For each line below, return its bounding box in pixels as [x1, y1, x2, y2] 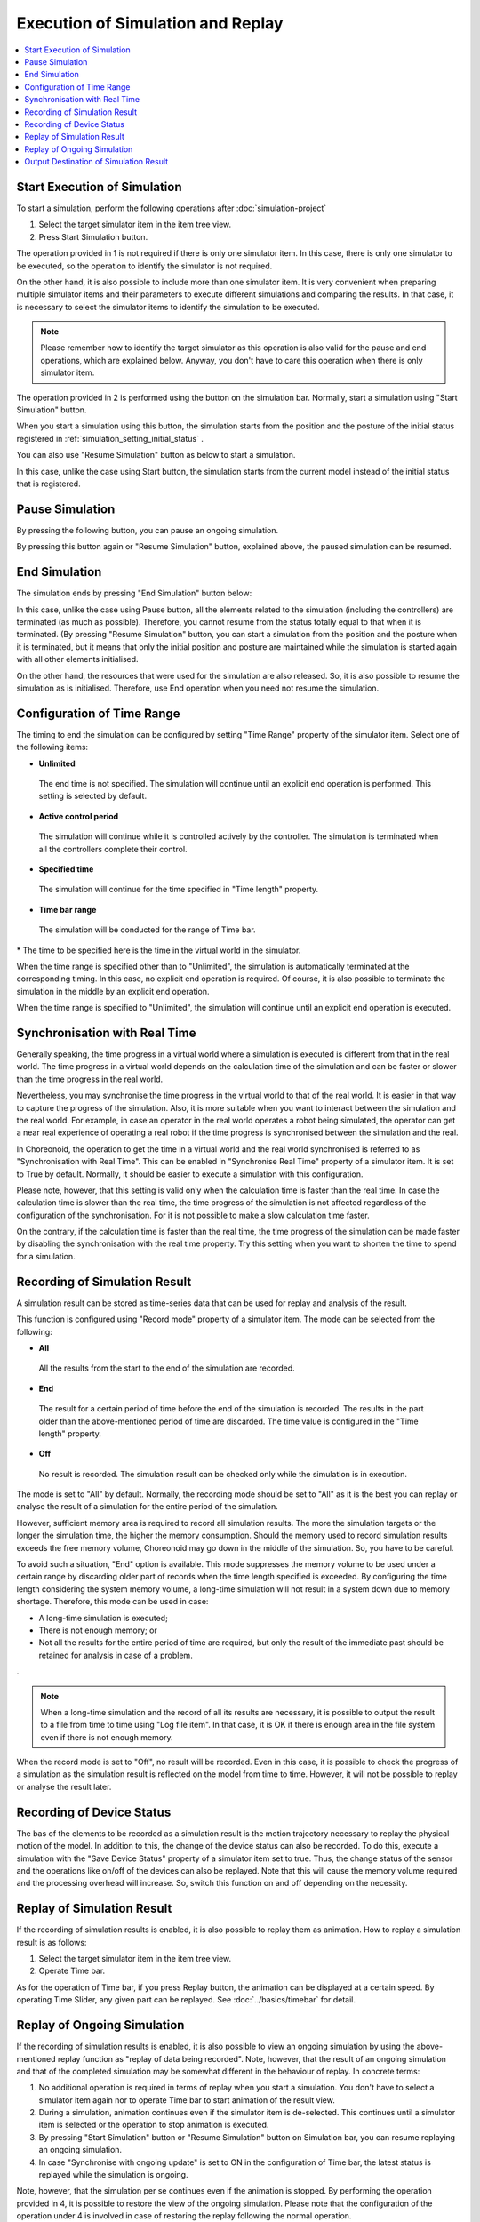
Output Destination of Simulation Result [24, 156, 169, 167]
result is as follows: [16, 1937, 87, 1947]
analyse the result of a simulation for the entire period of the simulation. [16, 1501, 279, 1512]
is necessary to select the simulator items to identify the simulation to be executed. [16, 301, 320, 312]
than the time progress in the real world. [16, 1074, 164, 1084]
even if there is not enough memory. [40, 1731, 173, 1742]
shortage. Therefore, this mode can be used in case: [16, 1596, 209, 1607]
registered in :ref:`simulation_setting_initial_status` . [16, 433, 204, 444]
